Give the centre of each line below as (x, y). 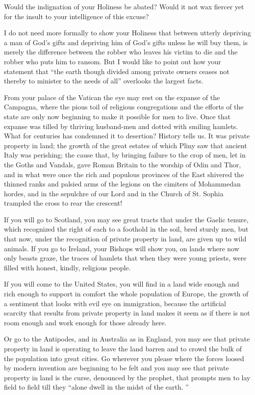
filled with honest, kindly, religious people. (67, 267)
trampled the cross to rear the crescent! (63, 203)
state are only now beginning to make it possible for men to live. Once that (117, 116)
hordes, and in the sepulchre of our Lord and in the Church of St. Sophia (114, 193)
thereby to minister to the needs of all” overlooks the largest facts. (104, 81)
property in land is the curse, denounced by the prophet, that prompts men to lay (127, 377)
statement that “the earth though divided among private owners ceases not (117, 71)
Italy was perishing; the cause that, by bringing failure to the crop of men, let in (125, 155)
